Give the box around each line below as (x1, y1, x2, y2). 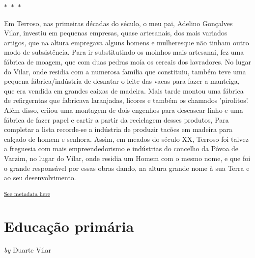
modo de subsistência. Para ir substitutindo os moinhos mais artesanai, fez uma (4, 47, 244, 57)
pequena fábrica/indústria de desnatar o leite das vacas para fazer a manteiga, (4, 76, 240, 86)
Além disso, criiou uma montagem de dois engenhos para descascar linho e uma (4, 104, 243, 115)
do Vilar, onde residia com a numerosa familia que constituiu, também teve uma (4, 66, 246, 76)
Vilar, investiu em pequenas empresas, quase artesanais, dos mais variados (4, 28, 227, 38)
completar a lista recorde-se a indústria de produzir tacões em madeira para (4, 124, 232, 134)
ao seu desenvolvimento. (4, 172, 76, 183)
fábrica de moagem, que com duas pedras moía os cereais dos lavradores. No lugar (4, 56, 252, 66)
